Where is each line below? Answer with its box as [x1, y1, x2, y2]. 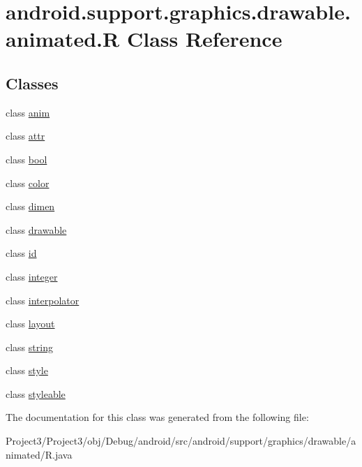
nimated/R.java [6, 447, 73, 461]
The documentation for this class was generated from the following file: [6, 410, 309, 424]
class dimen [6, 199, 55, 214]
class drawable [6, 222, 67, 237]
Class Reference [126, 24, 282, 53]
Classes [6, 72, 59, 94]
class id [6, 246, 37, 260]
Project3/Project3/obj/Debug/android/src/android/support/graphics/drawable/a [6, 433, 356, 448]
